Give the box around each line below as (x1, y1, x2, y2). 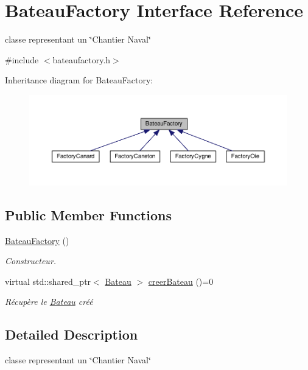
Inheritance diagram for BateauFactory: (5, 74, 153, 86)
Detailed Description (5, 325, 138, 344)
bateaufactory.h (52, 53, 111, 66)
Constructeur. (5, 254, 57, 267)
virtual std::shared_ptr (5, 274, 91, 287)
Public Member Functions (5, 205, 172, 224)
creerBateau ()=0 (148, 274, 214, 287)
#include (5, 53, 39, 66)
